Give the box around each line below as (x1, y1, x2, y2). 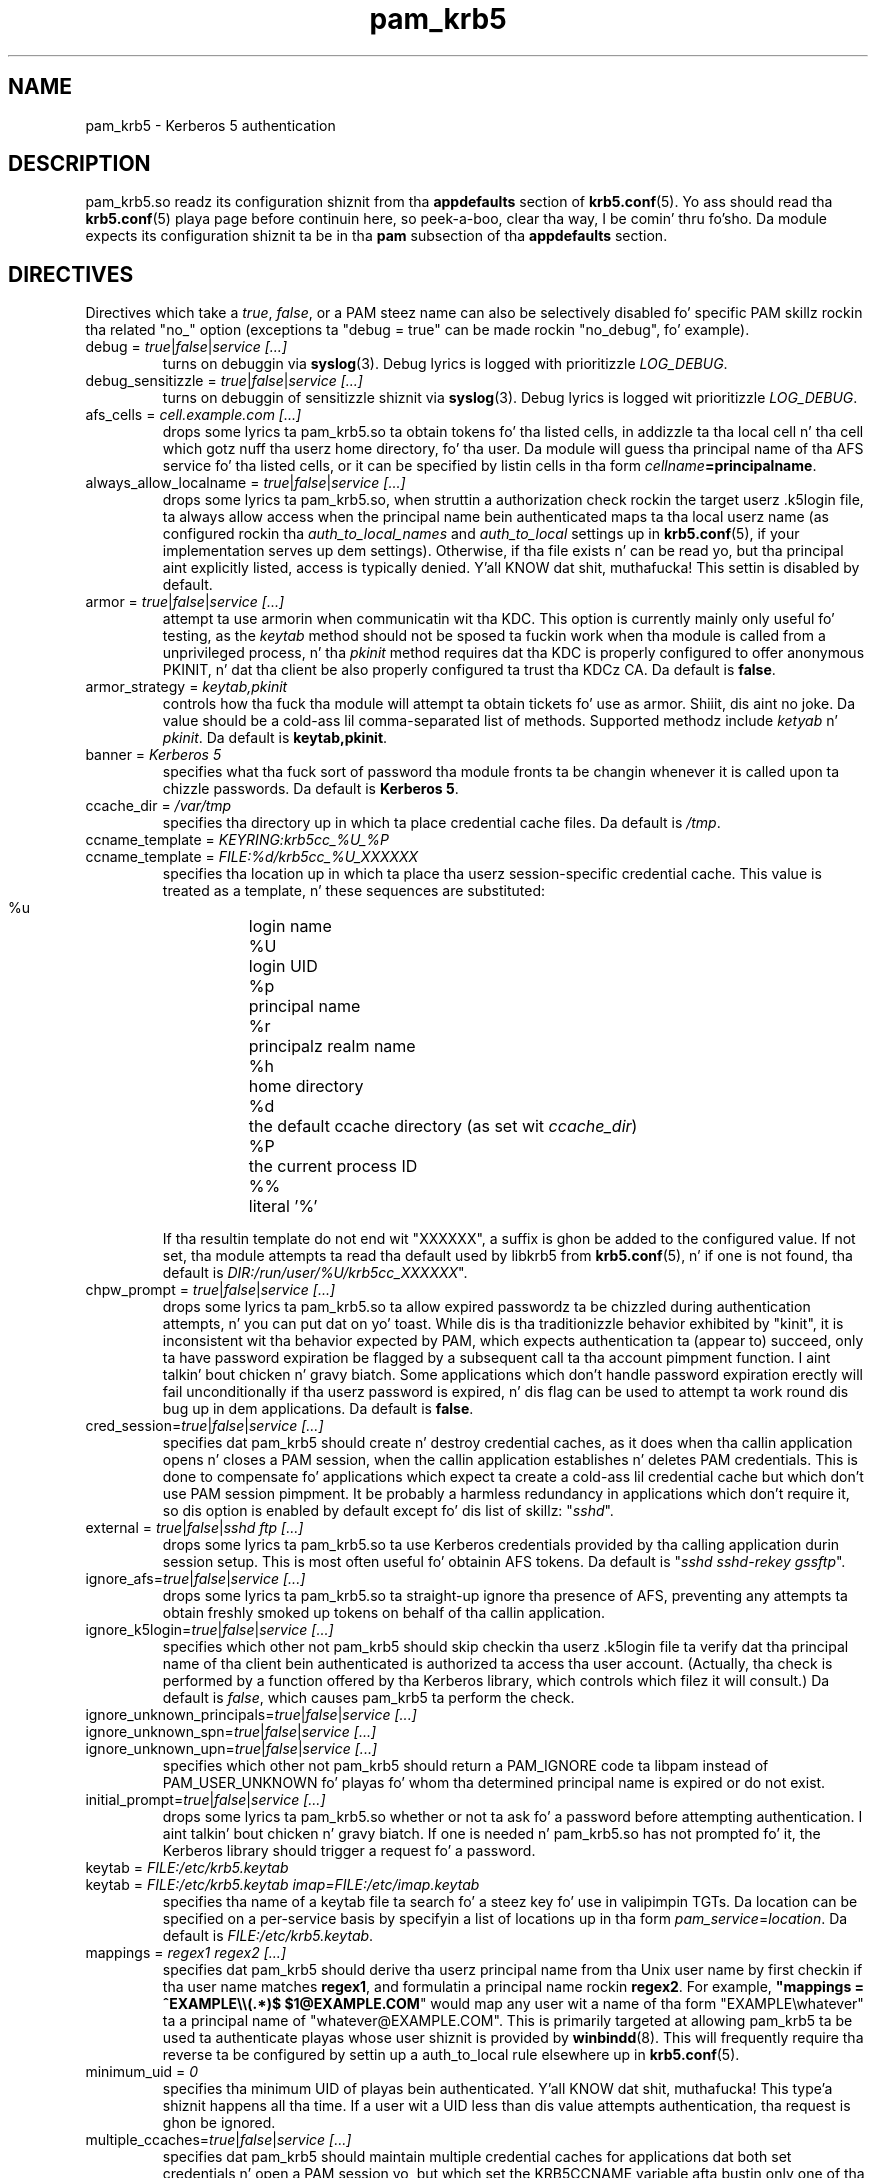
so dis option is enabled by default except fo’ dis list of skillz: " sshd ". (162, 1502, 614, 1520)
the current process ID (248, 1156, 418, 1177)
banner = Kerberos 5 (85, 746, 222, 764)
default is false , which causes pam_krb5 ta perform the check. (162, 1689, 575, 1707)
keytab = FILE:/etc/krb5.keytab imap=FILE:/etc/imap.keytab (85, 1876, 480, 1894)
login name (248, 916, 332, 937)
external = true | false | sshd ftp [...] (85, 1519, 304, 1537)
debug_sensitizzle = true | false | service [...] (85, 372, 363, 390)
